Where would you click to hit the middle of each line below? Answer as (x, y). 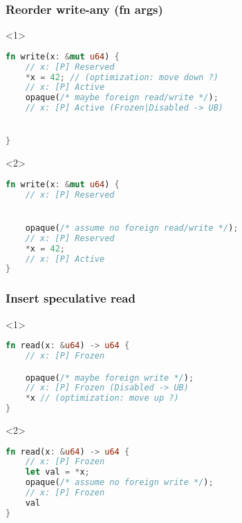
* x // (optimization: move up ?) (102, 398)
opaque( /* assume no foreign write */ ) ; (119, 483)
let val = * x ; (57, 472)
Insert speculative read (71, 298)
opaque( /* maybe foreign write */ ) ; (110, 378)
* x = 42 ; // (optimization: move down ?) (122, 77)
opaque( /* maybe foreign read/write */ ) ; (122, 98)
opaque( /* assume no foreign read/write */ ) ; (132, 228)
